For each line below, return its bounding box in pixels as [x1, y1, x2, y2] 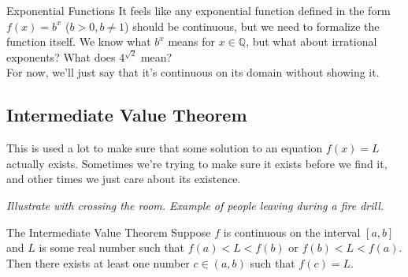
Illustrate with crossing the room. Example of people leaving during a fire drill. [6, 197, 384, 213]
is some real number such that [39, 239, 185, 256]
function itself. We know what [6, 33, 151, 50]
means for [168, 33, 216, 50]
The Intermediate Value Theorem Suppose [6, 223, 211, 240]
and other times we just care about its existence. [6, 170, 241, 187]
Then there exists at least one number [6, 254, 190, 271]
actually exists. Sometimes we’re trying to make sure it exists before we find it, [6, 155, 388, 171]
